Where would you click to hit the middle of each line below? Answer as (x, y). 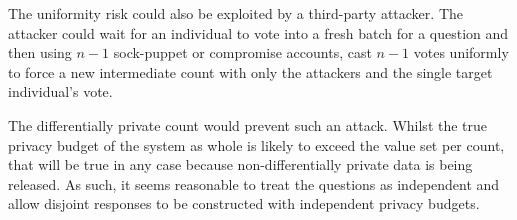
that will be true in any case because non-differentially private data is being (240, 164)
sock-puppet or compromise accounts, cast (242, 52)
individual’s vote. (60, 91)
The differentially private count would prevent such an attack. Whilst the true (248, 124)
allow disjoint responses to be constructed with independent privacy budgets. (244, 203)
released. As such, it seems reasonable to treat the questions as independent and (254, 183)
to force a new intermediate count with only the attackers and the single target (250, 71)
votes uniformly (461, 52)
